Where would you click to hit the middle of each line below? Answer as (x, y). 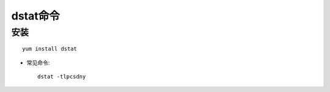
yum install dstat (50, 49)
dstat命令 (36, 16)
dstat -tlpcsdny (62, 76)
